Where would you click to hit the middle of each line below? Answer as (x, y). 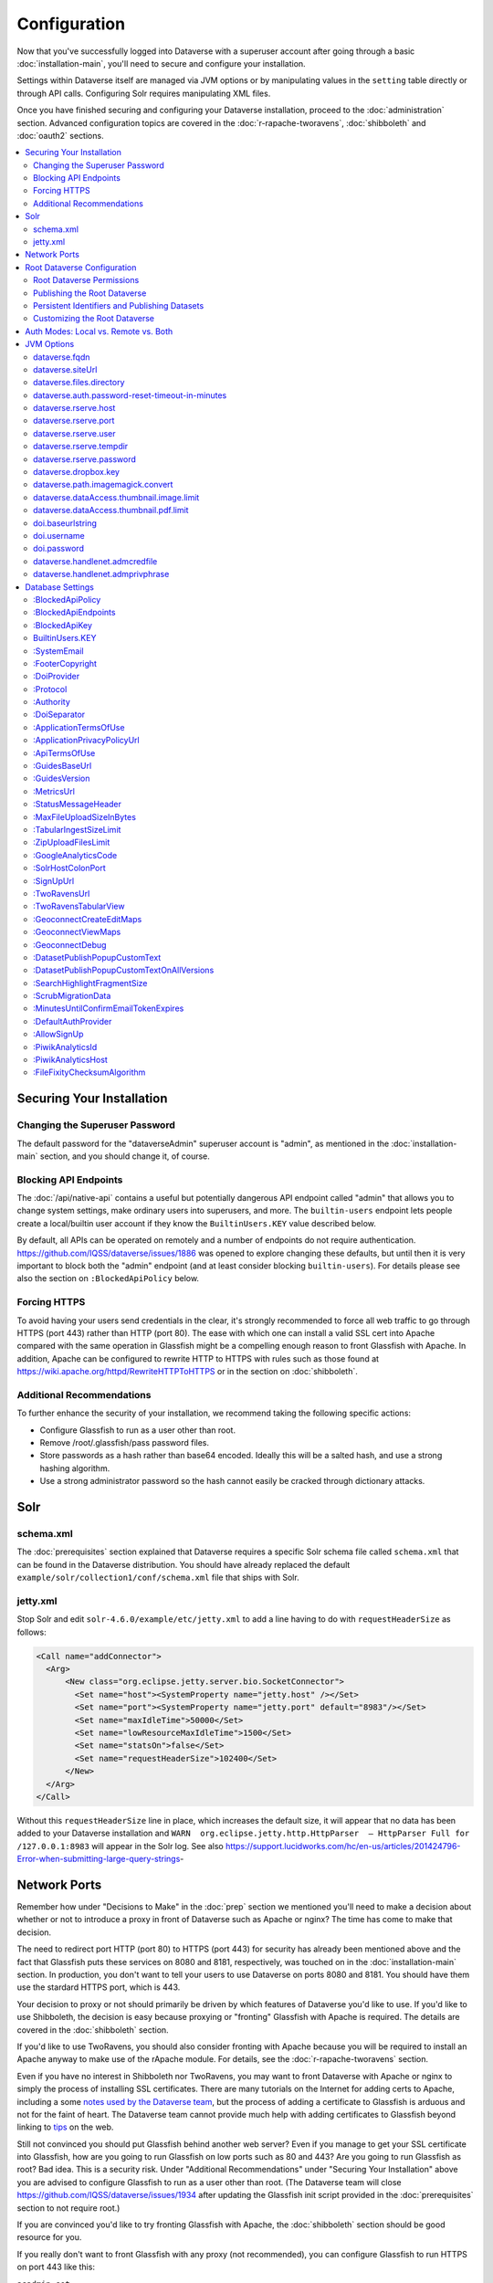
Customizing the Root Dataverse (94, 319)
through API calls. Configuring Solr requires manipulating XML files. (144, 93)
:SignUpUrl (54, 880)
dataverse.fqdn (62, 357)
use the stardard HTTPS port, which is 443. (99, 1987)
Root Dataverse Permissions (86, 280)
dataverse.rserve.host (74, 408)
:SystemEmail (58, 651)
